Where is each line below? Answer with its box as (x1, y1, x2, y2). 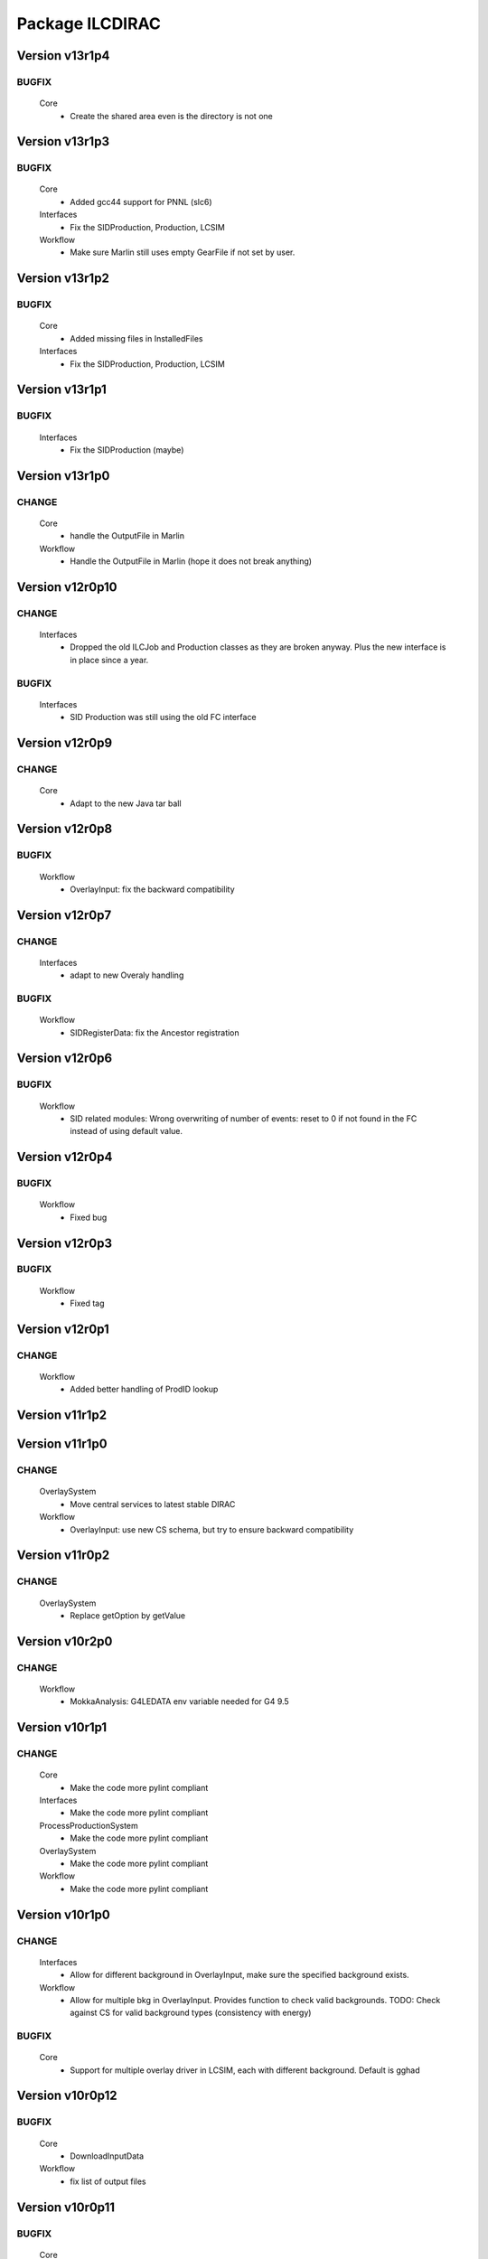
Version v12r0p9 (16, 735, 113, 750)
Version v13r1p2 (16, 271, 110, 286)
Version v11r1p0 (16, 1437, 108, 1452)
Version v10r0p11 (16, 2199, 115, 2215)
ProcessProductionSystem (39, 1820, 139, 1831)
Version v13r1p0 (16, 468, 110, 483)
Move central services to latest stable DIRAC (70, 1498, 236, 1509)
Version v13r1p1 (16, 382, 108, 398)
